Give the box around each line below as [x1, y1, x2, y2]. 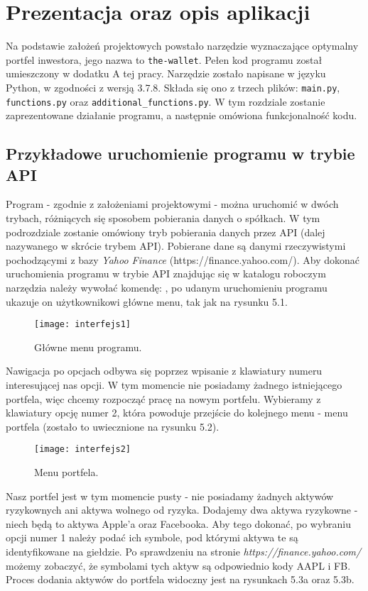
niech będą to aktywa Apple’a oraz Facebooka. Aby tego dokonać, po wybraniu [6, 516, 352, 531]
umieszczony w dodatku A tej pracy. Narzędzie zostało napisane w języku [6, 66, 326, 81]
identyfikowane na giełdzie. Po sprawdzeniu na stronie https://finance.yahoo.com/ [6, 544, 362, 559]
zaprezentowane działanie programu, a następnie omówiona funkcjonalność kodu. [6, 108, 357, 123]
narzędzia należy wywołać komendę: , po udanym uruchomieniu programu [6, 280, 328, 295]
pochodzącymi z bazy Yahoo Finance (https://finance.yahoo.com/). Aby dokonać [6, 252, 359, 267]
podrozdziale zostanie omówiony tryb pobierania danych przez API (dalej [6, 224, 325, 239]
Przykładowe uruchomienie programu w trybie [6, 143, 355, 165]
